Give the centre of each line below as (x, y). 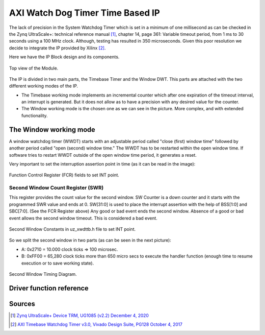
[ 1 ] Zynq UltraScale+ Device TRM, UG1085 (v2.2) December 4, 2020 (80, 315)
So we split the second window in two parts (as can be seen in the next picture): (90, 240)
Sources (22, 304)
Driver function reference (49, 288)
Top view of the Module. (34, 68)
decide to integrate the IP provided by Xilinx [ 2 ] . (57, 48)
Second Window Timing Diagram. (43, 274)
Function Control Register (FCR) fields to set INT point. (64, 175)
